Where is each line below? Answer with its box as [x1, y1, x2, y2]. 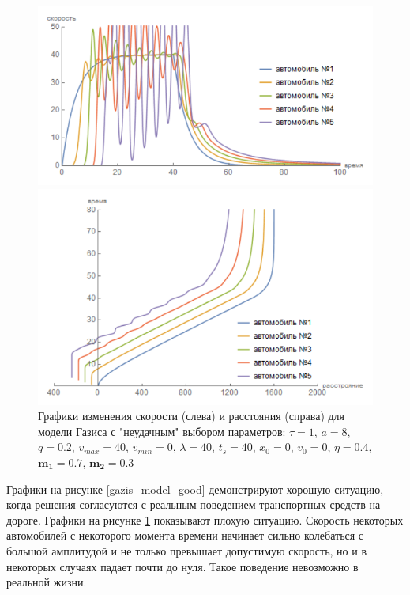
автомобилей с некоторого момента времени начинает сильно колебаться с [6, 527, 364, 544]
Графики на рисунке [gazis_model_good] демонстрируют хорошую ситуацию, [6, 480, 384, 497]
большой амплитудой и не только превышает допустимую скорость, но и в [6, 542, 367, 559]
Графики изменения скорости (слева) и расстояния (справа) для [38, 407, 345, 424]
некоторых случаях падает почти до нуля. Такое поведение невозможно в [6, 558, 359, 574]
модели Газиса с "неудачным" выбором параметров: [38, 423, 286, 439]
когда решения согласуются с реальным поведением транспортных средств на [6, 496, 381, 513]
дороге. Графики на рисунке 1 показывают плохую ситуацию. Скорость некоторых [6, 511, 404, 528]
